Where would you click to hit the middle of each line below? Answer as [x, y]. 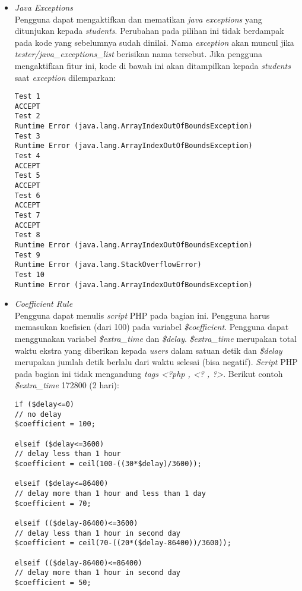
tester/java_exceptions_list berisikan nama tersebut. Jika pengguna [138, 54]
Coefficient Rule [44, 304]
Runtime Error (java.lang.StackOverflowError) [108, 265]
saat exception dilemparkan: [65, 77]
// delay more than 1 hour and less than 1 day [110, 493]
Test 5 [27, 176]
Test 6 [27, 195]
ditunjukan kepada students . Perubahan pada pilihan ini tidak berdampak [149, 31]
